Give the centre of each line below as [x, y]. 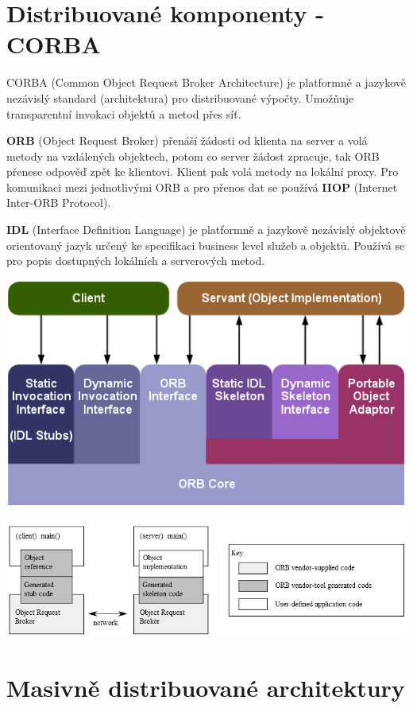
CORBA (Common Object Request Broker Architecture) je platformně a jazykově [206, 82]
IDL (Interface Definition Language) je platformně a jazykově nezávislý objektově [206, 230]
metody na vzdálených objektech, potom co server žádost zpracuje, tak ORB [193, 156]
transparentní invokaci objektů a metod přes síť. [124, 113]
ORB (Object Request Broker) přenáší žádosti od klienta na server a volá [187, 140]
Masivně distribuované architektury [206, 687]
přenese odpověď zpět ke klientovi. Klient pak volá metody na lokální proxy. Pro [203, 171]
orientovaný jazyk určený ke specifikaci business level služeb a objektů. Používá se [206, 245]
